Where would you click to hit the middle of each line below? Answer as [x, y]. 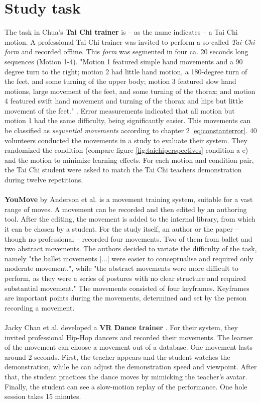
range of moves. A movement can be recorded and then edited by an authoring [126, 209]
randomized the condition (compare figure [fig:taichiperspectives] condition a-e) [126, 150]
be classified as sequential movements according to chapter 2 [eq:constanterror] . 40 [131, 130]
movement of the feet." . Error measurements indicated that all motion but [120, 110]
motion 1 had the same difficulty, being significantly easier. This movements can [128, 120]
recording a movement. [40, 307]
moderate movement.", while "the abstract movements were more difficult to [121, 268]
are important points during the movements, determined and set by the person [126, 298]
